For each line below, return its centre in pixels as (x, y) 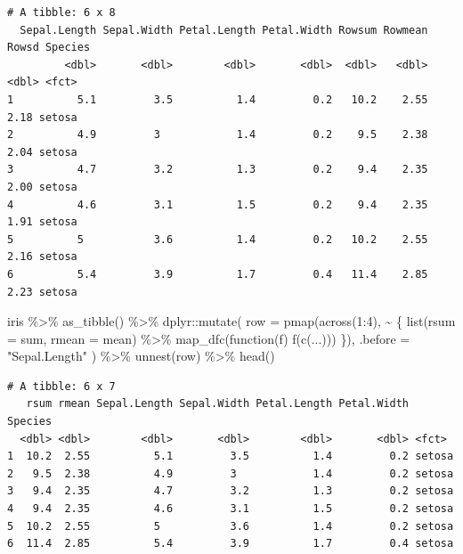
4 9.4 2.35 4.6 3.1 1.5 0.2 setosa (231, 509)
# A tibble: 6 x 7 (61, 386)
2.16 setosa (42, 257)
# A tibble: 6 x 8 (61, 12)
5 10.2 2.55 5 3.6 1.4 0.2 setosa (231, 526)
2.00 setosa (42, 187)
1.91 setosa (42, 222)
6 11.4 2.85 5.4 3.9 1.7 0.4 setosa (231, 544)
